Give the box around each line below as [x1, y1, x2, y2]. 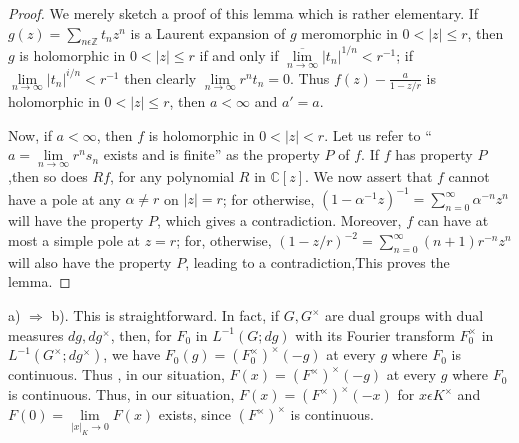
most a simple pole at [8, 230, 140, 251]
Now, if [8, 124, 52, 145]
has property [395, 144, 473, 165]
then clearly [124, 67, 197, 88]
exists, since [158, 404, 231, 425]
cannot [448, 166, 490, 187]
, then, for [110, 324, 172, 345]
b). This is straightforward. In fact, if [51, 305, 279, 325]
